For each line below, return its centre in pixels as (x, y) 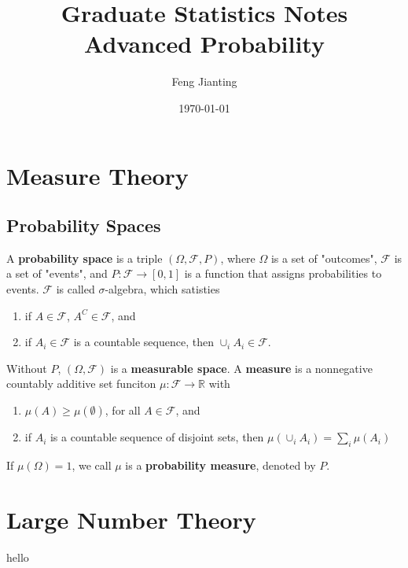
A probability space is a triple (85, 258)
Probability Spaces (84, 225)
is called (75, 289)
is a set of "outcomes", (324, 258)
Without (27, 368)
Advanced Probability (204, 44)
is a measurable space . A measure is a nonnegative (241, 368)
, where (238, 258)
